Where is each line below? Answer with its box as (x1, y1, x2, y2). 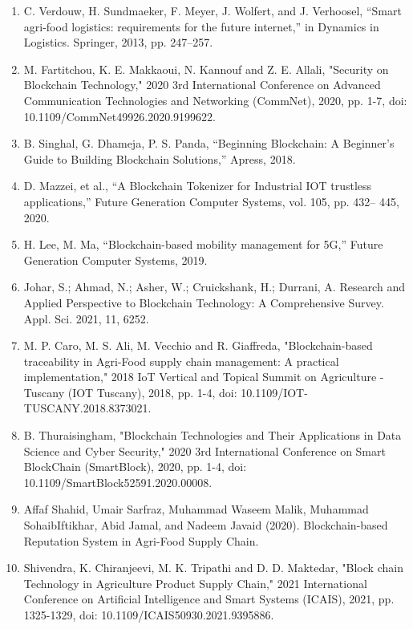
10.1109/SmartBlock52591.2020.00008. (23, 473, 213, 490)
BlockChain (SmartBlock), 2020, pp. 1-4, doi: (23, 458, 247, 475)
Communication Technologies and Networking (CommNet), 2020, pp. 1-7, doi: (23, 91, 407, 108)
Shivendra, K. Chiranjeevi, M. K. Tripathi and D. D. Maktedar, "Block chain (23, 559, 403, 576)
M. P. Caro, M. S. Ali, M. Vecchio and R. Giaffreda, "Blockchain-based (23, 337, 373, 354)
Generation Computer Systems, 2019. (23, 251, 208, 268)
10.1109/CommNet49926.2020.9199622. (23, 108, 216, 124)
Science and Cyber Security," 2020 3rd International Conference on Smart (23, 442, 386, 459)
